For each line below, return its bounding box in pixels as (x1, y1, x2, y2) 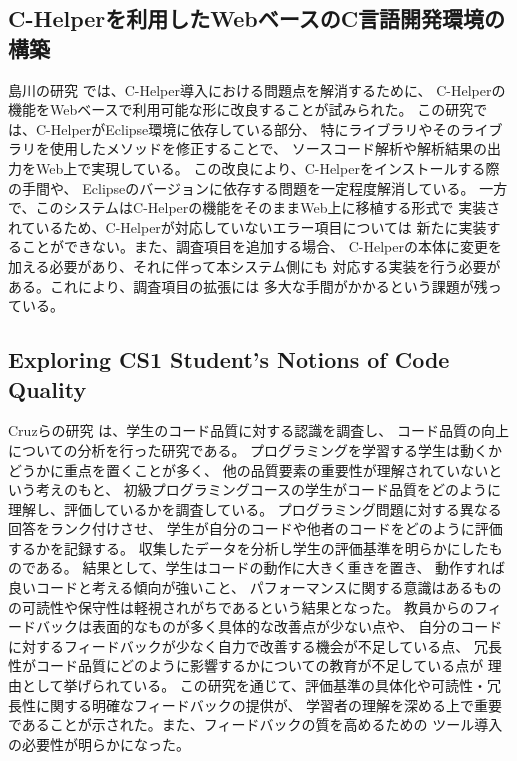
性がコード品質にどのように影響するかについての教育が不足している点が (8, 655, 484, 676)
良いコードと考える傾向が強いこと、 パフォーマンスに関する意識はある (8, 577, 474, 598)
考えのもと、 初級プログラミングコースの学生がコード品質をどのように (35, 479, 502, 500)
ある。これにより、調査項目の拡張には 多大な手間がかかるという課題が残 (8, 275, 488, 296)
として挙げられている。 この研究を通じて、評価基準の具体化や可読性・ (21, 675, 488, 696)
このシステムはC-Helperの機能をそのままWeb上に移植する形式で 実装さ (35, 197, 501, 218)
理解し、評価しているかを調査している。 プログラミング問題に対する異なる (8, 498, 502, 519)
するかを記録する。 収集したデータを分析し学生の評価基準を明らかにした (8, 537, 489, 558)
